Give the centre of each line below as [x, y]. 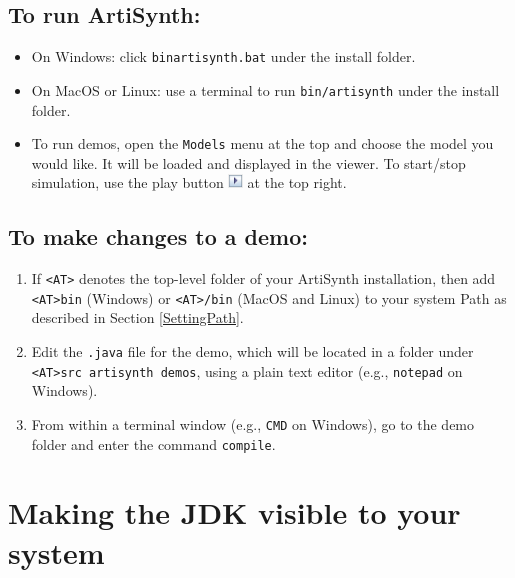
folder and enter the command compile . [153, 443]
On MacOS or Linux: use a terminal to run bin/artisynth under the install [265, 89]
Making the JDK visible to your [234, 512]
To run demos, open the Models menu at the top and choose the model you [262, 143]
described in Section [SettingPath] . [137, 317]
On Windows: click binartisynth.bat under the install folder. [223, 56]
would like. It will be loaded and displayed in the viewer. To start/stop [248, 162]
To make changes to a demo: [158, 236]
